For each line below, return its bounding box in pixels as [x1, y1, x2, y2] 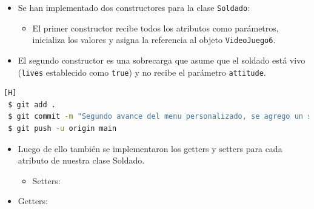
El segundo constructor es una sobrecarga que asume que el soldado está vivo [18, 53, 306, 66]
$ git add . [8, 100, 56, 109]
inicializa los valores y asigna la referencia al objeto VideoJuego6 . [32, 33, 276, 46]
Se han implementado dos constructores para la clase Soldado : [18, 1, 250, 13]
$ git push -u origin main [8, 124, 117, 133]
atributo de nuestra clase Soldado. [18, 154, 145, 167]
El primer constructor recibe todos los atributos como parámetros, [32, 21, 279, 34]
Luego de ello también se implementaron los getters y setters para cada [18, 142, 282, 154]
